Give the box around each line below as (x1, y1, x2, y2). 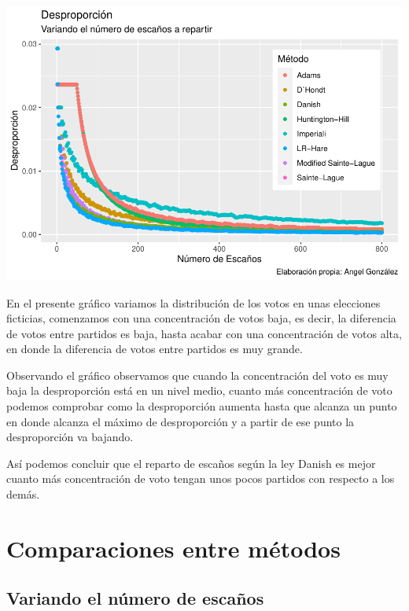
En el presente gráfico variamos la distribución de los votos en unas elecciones (6, 294, 381, 311)
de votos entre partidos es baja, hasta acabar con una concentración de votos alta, (6, 325, 402, 341)
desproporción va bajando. (6, 429, 134, 445)
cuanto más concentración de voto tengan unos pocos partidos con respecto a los (6, 470, 395, 487)
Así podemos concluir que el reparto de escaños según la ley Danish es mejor (6, 455, 376, 471)
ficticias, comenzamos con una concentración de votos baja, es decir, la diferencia (6, 310, 396, 326)
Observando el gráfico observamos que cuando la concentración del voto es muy (6, 366, 389, 383)
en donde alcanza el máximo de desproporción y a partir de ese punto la (6, 413, 355, 429)
